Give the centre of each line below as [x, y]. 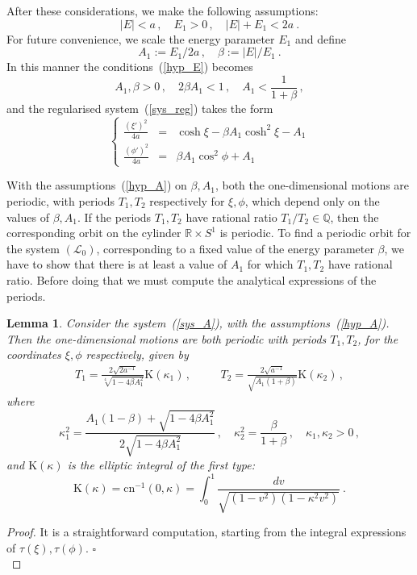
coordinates [34, 354]
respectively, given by [137, 354]
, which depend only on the [312, 201]
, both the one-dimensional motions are [312, 185]
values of [28, 217]
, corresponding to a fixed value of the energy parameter [235, 248]
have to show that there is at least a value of [117, 264]
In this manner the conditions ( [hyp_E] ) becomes [130, 67]
